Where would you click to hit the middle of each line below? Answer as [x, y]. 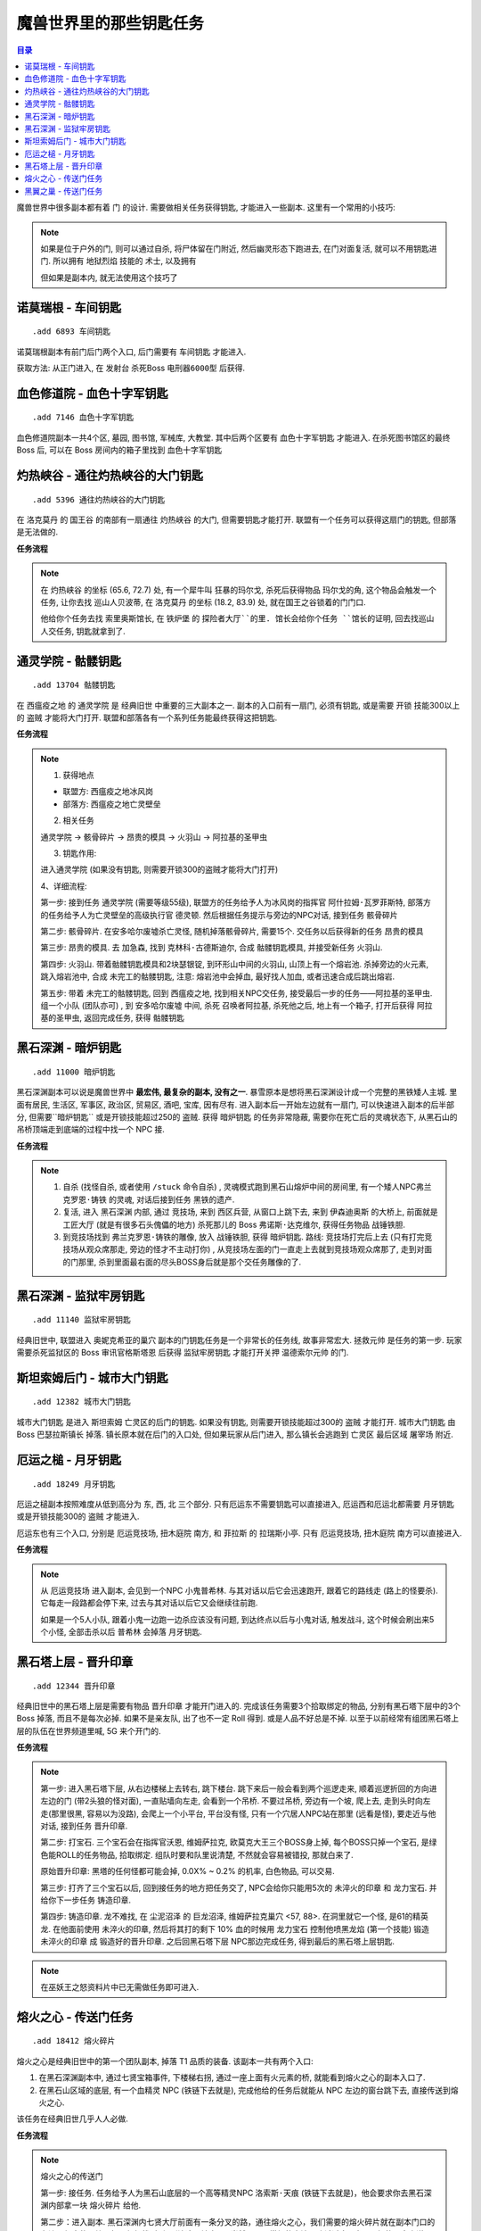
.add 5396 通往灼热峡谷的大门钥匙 [99, 499]
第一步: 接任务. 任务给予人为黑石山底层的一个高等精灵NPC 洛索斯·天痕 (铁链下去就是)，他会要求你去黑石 [232, 2193]
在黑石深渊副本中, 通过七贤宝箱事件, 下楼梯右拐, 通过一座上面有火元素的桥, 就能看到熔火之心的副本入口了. [232, 2078]
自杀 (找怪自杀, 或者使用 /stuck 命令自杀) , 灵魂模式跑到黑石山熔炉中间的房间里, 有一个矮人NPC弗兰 [247, 1187]
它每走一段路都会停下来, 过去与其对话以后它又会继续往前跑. [149, 1603]
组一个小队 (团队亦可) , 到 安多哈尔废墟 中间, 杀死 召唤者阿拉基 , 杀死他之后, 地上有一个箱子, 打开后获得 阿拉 [236, 1005]
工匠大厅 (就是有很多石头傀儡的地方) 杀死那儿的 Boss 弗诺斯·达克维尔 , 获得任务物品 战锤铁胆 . [234, 1224]
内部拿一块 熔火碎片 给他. [94, 2205]
